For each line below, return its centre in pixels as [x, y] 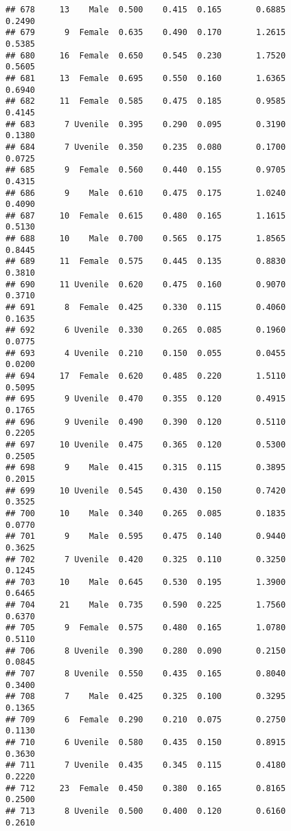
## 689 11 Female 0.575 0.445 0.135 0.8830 [146, 262]
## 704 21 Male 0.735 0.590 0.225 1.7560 [146, 605]
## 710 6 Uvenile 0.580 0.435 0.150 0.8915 [146, 742]
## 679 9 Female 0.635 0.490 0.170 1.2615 [146, 33]
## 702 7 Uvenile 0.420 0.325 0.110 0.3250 [146, 559]
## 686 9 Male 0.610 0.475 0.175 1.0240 [146, 193]
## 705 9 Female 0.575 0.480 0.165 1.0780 [146, 628]
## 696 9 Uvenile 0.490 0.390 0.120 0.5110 [146, 422]
